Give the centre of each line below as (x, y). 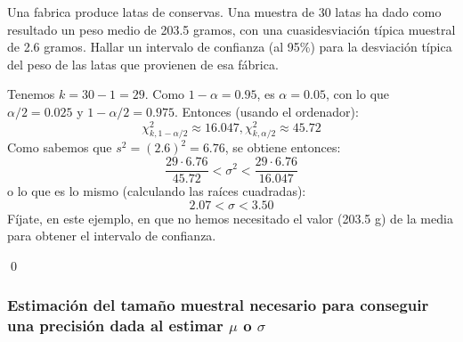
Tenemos (31, 94)
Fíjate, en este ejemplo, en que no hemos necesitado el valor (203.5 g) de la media (230, 218)
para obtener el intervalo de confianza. (112, 236)
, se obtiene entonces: (283, 147)
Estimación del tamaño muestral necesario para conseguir (218, 305)
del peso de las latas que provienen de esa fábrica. (143, 64)
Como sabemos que (60, 147)
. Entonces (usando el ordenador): (266, 111)
